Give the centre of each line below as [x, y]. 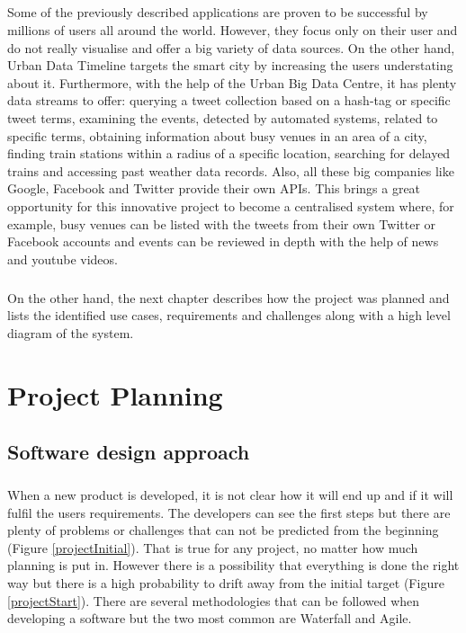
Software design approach [129, 452]
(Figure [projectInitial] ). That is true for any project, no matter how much [213, 547]
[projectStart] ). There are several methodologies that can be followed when [214, 600]
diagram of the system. [71, 332]
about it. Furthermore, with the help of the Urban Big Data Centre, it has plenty [232, 82]
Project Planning [115, 394]
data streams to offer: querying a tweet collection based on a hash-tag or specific [229, 100]
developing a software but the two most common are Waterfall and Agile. [210, 618]
